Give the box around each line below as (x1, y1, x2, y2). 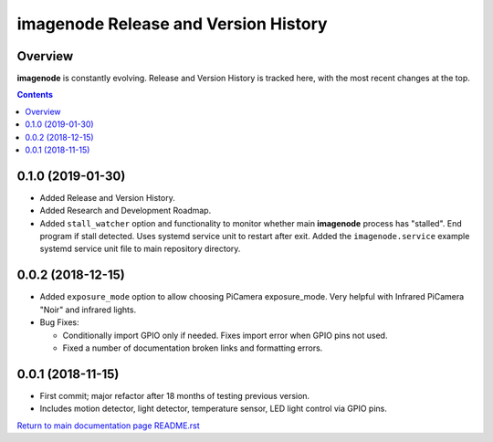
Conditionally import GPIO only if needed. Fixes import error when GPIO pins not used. (62, 330, 388, 341)
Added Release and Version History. (39, 192, 175, 203)
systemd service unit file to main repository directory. (39, 243, 241, 255)
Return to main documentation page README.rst (16, 420, 200, 431)
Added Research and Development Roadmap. (39, 205, 212, 216)
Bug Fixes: (39, 317, 79, 328)
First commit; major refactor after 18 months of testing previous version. (39, 390, 310, 401)
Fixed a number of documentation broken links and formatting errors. (62, 342, 323, 353)
